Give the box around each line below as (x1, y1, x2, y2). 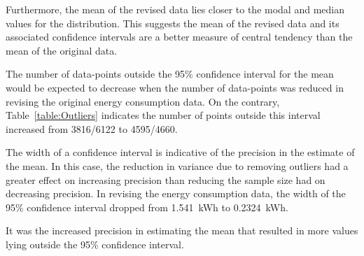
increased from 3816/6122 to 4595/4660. (6, 121, 178, 136)
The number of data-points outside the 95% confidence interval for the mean (6, 66, 334, 81)
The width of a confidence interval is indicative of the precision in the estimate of (6, 145, 355, 159)
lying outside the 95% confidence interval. (6, 236, 184, 251)
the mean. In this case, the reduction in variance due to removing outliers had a (6, 158, 349, 173)
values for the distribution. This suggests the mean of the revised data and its (6, 15, 339, 30)
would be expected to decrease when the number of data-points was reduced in (6, 80, 344, 94)
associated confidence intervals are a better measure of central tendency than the (6, 29, 353, 44)
